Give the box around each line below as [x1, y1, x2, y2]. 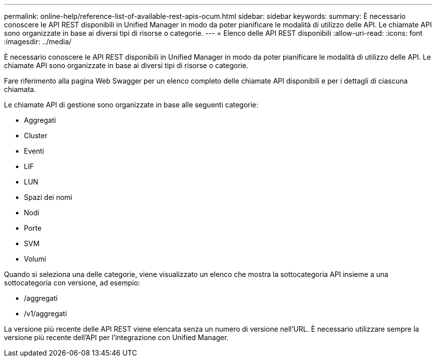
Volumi [24, 255, 46, 263]
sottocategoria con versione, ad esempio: [4, 278, 140, 287]
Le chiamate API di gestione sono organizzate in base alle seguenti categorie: [4, 100, 258, 109]
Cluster [24, 131, 48, 140]
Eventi [24, 147, 44, 155]
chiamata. [4, 85, 36, 93]
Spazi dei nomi [24, 193, 72, 201]
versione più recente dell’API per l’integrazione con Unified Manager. [4, 333, 229, 342]
